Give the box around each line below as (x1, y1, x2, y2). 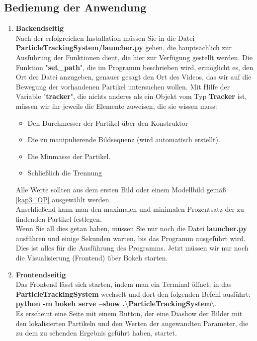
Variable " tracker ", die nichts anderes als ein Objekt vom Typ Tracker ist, (15, 91, 247, 101)
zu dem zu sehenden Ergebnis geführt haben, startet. (15, 328, 177, 338)
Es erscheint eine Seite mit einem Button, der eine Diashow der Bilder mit (15, 308, 243, 319)
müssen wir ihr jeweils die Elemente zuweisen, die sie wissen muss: (15, 100, 217, 111)
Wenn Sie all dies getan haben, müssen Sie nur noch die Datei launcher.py (15, 223, 248, 234)
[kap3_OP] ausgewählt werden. (15, 194, 111, 204)
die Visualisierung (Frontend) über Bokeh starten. (15, 253, 168, 263)
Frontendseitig (15, 269, 66, 279)
